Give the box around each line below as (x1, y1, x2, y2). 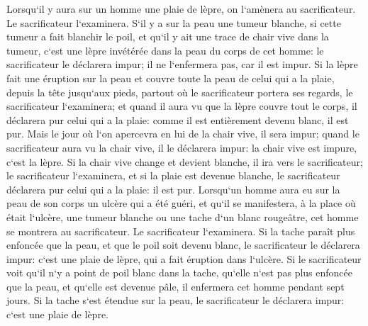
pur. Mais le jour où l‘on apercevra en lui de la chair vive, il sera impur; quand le (6, 126, 359, 141)
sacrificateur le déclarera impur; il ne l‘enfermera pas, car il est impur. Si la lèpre (6, 57, 358, 72)
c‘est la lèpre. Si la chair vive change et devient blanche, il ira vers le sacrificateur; (6, 154, 363, 169)
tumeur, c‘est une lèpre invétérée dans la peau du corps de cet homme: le (6, 43, 324, 57)
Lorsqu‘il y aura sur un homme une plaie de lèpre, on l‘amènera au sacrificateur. (6, 1, 356, 16)
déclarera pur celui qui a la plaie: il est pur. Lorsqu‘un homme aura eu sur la (6, 181, 340, 196)
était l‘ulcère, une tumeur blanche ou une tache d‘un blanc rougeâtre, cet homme (6, 209, 359, 224)
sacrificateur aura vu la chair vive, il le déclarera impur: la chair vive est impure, (6, 140, 357, 154)
